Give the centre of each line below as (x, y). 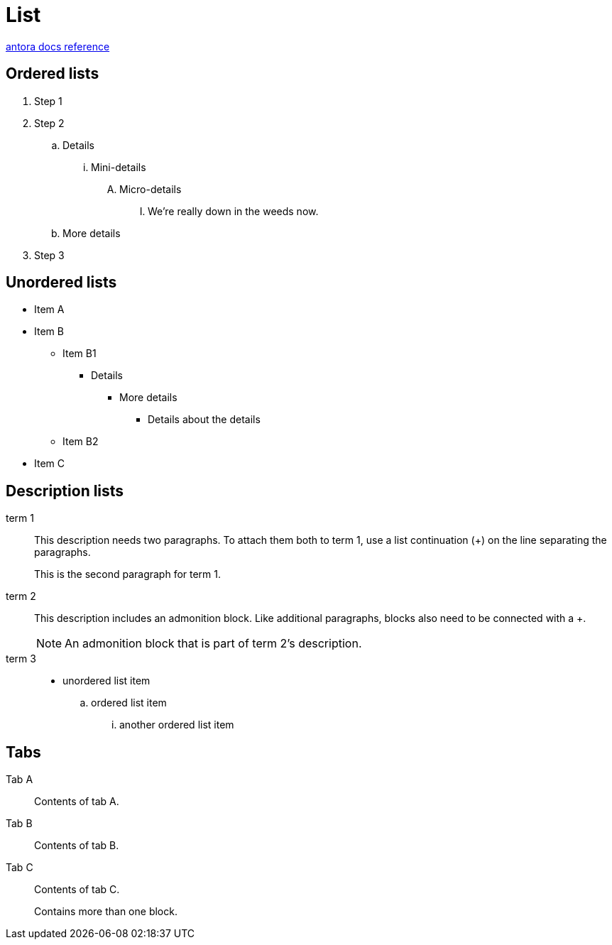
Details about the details (204, 420)
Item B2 (81, 442)
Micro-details (151, 189)
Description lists (65, 491)
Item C (49, 464)
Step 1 (48, 101)
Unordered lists (61, 283)
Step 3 (49, 255)
